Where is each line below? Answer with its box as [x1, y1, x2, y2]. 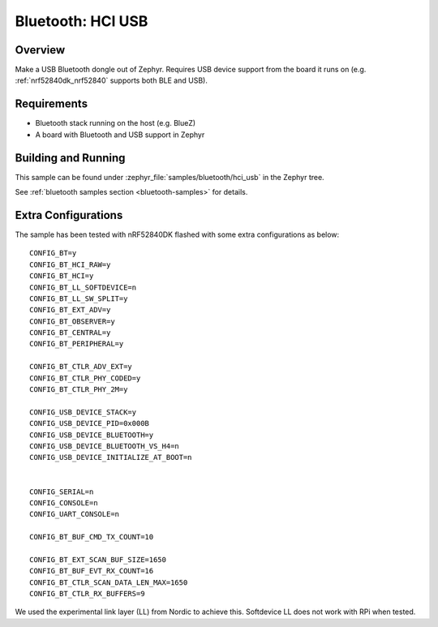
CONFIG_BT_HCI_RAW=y [29, 260, 111, 269]
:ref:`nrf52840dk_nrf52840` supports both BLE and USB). [15, 75, 208, 85]
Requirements [15, 97, 88, 111]
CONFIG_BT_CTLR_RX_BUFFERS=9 [29, 589, 145, 599]
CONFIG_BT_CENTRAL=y [29, 329, 111, 337]
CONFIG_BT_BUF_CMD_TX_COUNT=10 [29, 532, 154, 542]
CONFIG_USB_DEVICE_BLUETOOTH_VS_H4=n [29, 441, 180, 450]
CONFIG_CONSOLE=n [29, 498, 98, 507]
